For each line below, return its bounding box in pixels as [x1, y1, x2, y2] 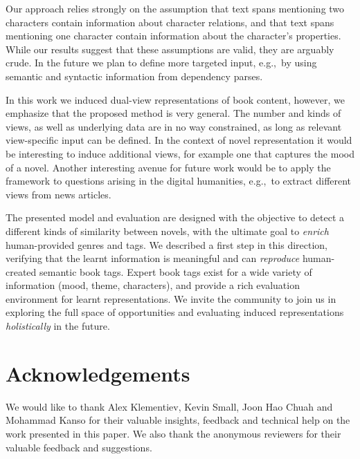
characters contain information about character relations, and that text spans [6, 15, 334, 29]
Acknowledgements [6, 359, 190, 387]
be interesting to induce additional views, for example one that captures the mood [6, 146, 354, 160]
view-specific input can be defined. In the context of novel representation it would [6, 133, 352, 147]
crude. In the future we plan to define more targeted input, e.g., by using [6, 55, 317, 70]
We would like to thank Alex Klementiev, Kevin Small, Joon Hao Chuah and [6, 399, 333, 413]
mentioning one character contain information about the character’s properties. [6, 28, 341, 43]
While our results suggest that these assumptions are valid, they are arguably [6, 41, 334, 56]
